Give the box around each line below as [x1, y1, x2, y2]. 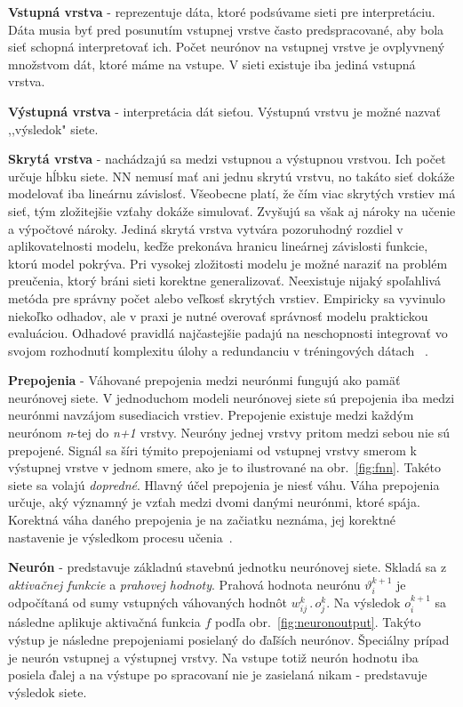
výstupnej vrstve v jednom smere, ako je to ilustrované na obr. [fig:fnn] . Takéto [8, 458, 441, 477]
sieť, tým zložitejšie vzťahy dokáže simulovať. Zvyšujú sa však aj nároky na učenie [8, 201, 456, 220]
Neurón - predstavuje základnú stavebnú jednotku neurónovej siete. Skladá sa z [8, 558, 447, 576]
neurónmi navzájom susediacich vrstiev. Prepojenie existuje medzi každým [8, 406, 414, 424]
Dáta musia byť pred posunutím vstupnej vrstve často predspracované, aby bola [8, 20, 444, 38]
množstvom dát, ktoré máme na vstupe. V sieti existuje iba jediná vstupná [8, 54, 416, 73]
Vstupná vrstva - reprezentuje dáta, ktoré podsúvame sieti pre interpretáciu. [8, 3, 435, 20]
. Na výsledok [326, 593, 401, 612]
